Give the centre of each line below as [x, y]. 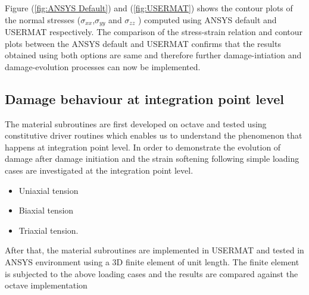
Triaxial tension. [49, 230]
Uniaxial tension [49, 190]
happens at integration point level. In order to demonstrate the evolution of [143, 147]
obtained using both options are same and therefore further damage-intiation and [153, 55]
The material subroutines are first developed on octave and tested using [136, 123]
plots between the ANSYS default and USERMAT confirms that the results [143, 43]
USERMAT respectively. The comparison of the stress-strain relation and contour [154, 32]
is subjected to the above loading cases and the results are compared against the [152, 273]
